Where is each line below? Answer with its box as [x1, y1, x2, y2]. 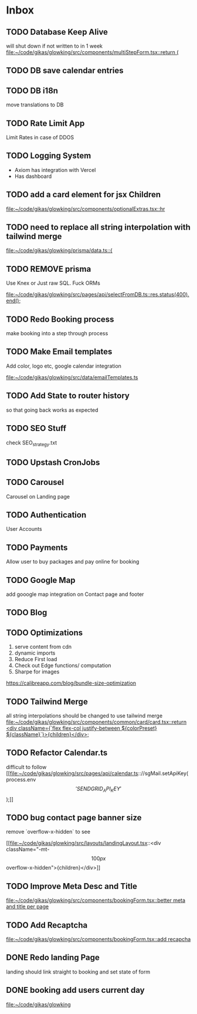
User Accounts [6, 525, 42, 533]
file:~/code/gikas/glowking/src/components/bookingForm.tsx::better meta [6, 897, 186, 904]
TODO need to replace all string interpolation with [6, 223, 191, 233]
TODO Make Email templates [6, 347, 113, 357]
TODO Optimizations [6, 628, 83, 638]
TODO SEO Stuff [6, 423, 66, 433]
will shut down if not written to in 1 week [6, 42, 103, 49]
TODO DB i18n [6, 86, 59, 96]
